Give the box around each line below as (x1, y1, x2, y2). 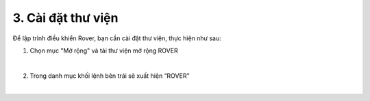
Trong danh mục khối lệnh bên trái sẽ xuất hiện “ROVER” (29, 72, 190, 80)
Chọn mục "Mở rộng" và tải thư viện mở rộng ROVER (29, 46, 178, 55)
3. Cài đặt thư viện (12, 10, 119, 25)
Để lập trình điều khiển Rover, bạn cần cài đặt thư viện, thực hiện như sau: (12, 34, 222, 42)
